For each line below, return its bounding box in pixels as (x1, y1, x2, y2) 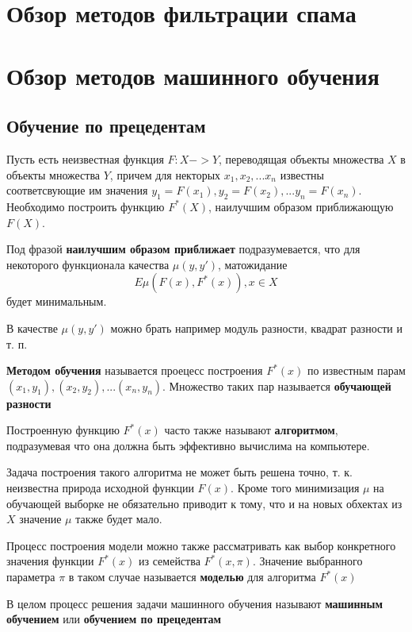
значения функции (6, 553, 94, 569)
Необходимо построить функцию (6, 198, 165, 214)
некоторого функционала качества (6, 256, 170, 272)
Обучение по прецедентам (6, 114, 206, 138)
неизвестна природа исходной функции (6, 480, 194, 496)
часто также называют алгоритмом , (164, 422, 338, 438)
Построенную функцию (6, 422, 120, 438)
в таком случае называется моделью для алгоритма (68, 568, 316, 585)
